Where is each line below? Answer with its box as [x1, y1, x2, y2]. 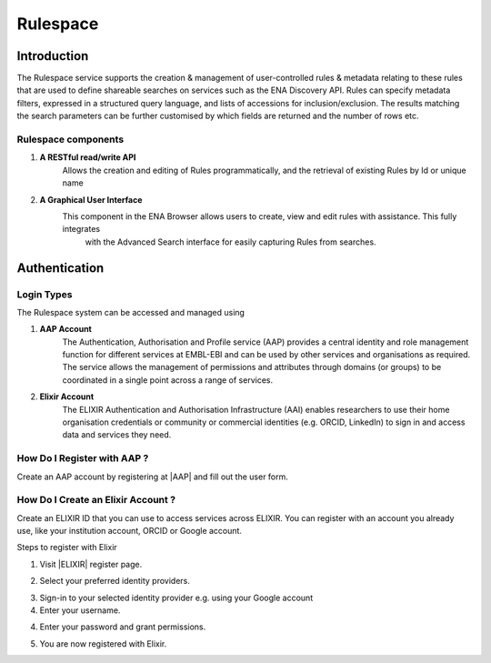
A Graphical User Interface [39, 194, 143, 205]
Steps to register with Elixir [16, 542, 117, 553]
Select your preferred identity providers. [39, 576, 191, 587]
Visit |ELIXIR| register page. [39, 558, 143, 569]
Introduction [16, 48, 89, 64]
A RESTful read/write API [39, 152, 136, 163]
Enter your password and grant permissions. [39, 621, 206, 632]
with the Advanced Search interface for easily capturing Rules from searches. [85, 236, 376, 247]
